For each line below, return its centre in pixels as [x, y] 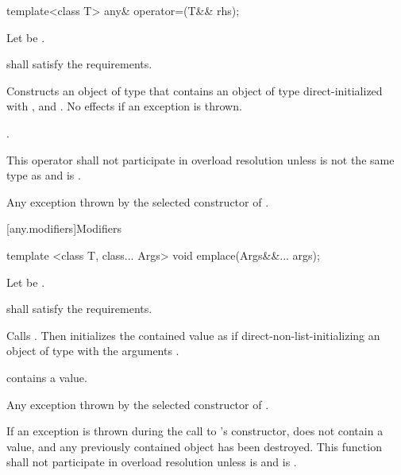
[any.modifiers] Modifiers [64, 228]
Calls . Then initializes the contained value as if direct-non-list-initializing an [193, 335]
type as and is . [44, 175]
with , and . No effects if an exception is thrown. [124, 106]
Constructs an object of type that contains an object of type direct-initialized [195, 90]
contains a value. [47, 377]
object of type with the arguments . [93, 351]
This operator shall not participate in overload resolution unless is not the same [200, 159]
